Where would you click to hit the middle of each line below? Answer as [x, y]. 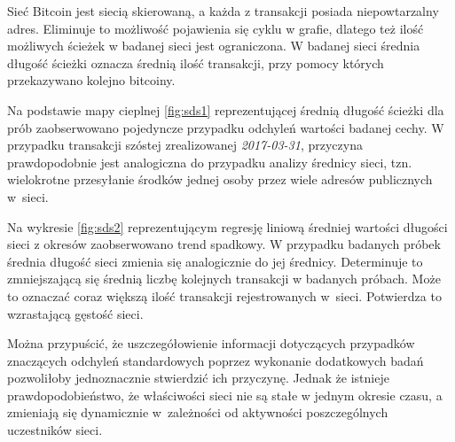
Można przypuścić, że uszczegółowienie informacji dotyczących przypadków [211, 343]
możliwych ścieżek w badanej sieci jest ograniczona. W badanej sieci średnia [214, 46]
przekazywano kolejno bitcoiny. [91, 80]
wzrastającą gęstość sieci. [75, 313]
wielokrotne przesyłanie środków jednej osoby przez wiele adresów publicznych [220, 179]
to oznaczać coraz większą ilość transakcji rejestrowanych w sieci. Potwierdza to [224, 295]
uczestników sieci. [55, 430]
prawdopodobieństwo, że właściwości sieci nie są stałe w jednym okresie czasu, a [225, 395]
